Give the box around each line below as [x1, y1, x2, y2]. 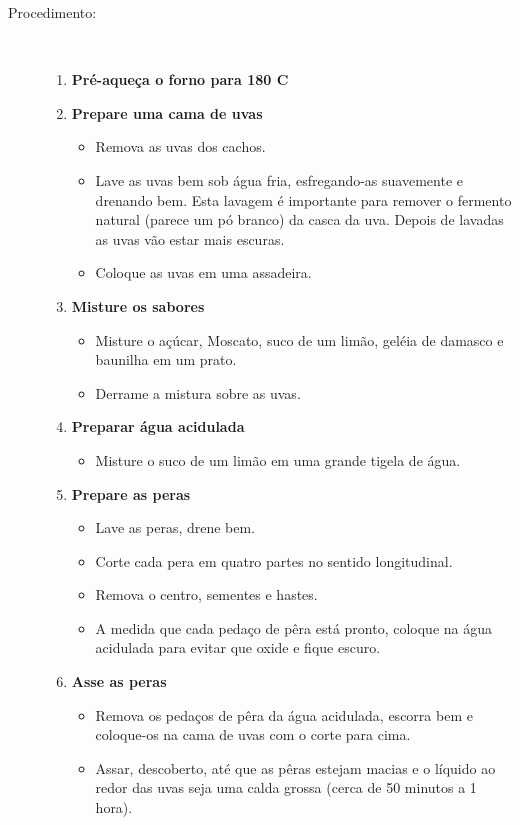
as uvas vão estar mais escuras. [95, 228, 285, 249]
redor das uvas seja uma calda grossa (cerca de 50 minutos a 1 [95, 777, 477, 798]
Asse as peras [71, 671, 167, 692]
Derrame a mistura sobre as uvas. [95, 382, 301, 403]
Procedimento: [8, 2, 97, 22]
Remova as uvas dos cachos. [95, 136, 266, 157]
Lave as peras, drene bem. [95, 517, 256, 538]
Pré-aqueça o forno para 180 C [71, 69, 289, 90]
